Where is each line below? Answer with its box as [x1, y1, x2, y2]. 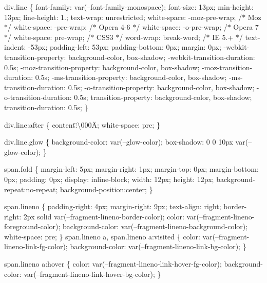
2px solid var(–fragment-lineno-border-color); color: [23, 211, 184, 221]
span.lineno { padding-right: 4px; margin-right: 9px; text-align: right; [4, 201, 221, 212]
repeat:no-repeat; [4, 184, 58, 194]
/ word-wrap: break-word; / [119, 31, 206, 42]
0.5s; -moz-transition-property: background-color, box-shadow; [4, 62, 200, 72]
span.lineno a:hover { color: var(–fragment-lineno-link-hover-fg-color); [4, 258, 222, 269]
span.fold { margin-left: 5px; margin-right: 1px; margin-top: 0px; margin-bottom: [4, 164, 259, 174]
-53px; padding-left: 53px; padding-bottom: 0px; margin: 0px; [28, 42, 221, 52]
